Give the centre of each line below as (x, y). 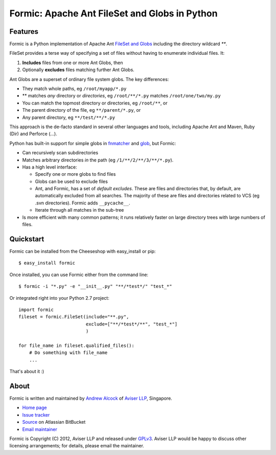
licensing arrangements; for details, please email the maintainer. (77, 446)
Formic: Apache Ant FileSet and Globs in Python (113, 13)
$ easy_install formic (47, 263)
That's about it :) (27, 371)
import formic (36, 309)
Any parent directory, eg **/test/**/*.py (68, 117)
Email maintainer (40, 429)
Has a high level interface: (50, 167)
